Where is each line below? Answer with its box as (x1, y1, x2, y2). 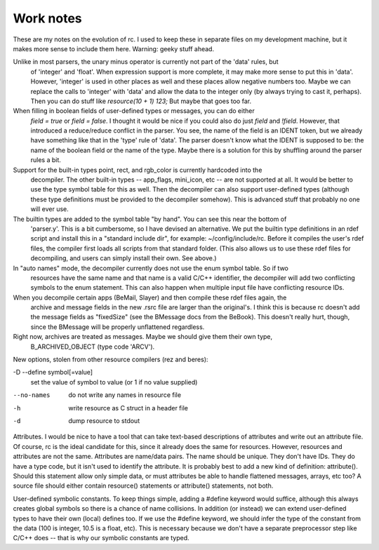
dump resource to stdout (68, 417, 140, 424)
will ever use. (30, 205, 69, 213)
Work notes (13, 11, 82, 26)
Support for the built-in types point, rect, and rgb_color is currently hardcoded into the (13, 166, 262, 174)
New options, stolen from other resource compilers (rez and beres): (13, 355, 208, 364)
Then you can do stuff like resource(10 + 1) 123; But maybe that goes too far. (30, 97, 252, 105)
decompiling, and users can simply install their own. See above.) (30, 254, 217, 262)
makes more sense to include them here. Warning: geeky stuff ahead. (13, 44, 214, 53)
